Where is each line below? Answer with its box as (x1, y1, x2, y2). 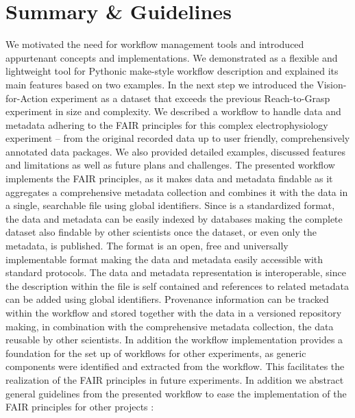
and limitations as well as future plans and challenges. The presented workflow (5, 158, 335, 172)
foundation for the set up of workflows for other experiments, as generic (5, 345, 306, 360)
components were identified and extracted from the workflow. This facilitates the (5, 359, 345, 373)
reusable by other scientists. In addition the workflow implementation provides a (5, 332, 343, 347)
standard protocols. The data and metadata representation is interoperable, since (5, 265, 346, 280)
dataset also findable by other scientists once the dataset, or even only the (5, 225, 317, 239)
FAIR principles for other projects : (5, 399, 154, 414)
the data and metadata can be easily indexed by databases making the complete (5, 211, 343, 225)
